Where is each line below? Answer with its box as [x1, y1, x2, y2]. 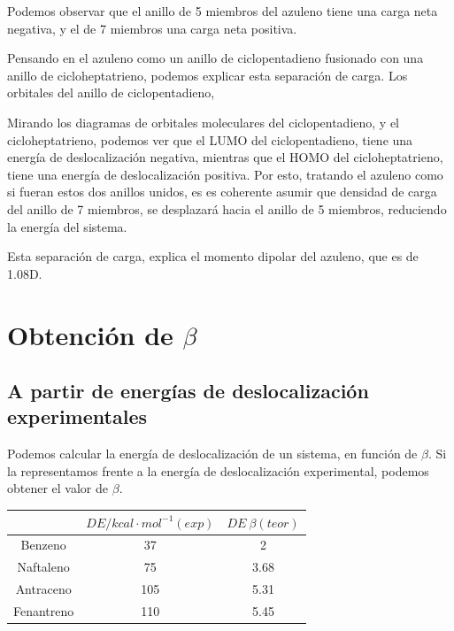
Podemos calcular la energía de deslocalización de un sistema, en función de [7, 444, 418, 463]
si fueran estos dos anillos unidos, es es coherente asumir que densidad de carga [7, 182, 437, 201]
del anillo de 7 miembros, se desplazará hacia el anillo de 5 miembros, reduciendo [7, 199, 447, 218]
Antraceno [15, 580, 72, 598]
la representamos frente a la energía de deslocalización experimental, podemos [7, 461, 429, 480]
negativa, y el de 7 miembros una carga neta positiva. [7, 19, 297, 37]
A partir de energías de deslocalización [7, 377, 369, 404]
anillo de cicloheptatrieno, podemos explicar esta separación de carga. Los [7, 65, 408, 84]
